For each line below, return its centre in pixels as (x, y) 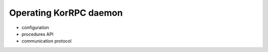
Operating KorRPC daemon (66, 13)
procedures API (37, 34)
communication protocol (47, 41)
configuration (35, 27)
